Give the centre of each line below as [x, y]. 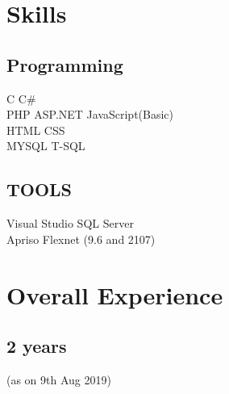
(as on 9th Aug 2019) [59, 379]
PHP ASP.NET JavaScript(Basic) [90, 114]
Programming [65, 64]
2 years [37, 346]
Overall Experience [115, 294]
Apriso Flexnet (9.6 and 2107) [81, 239]
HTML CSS [36, 130]
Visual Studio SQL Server [70, 223]
